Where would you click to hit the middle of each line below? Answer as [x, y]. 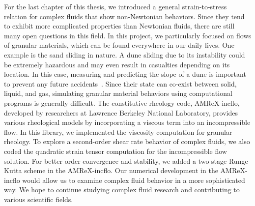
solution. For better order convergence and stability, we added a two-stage [115, 161]
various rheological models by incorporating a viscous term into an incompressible [127, 122]
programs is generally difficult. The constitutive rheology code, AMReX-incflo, [122, 103]
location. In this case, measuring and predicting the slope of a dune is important [125, 74]
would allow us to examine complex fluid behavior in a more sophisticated [134, 180]
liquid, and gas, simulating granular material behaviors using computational [118, 93]
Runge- [240, 161]
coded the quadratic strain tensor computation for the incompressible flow [115, 151]
